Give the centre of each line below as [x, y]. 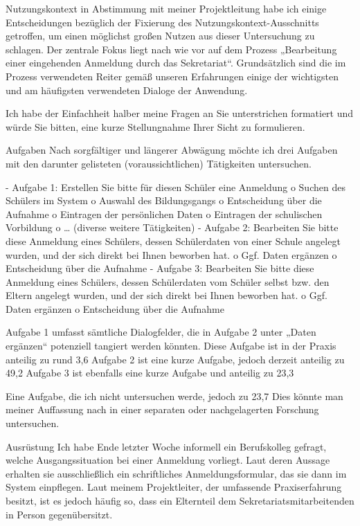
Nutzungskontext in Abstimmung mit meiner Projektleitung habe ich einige [166, 8]
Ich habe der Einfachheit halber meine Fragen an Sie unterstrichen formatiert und [180, 113]
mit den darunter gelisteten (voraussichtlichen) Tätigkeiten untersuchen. [159, 163]
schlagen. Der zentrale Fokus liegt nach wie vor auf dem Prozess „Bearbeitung [171, 49]
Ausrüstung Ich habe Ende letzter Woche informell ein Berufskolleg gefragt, [166, 446]
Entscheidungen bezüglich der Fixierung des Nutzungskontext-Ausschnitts [162, 22]
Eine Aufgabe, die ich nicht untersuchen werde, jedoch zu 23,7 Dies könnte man [174, 396]
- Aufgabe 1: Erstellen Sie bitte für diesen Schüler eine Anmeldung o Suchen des [175, 187]
